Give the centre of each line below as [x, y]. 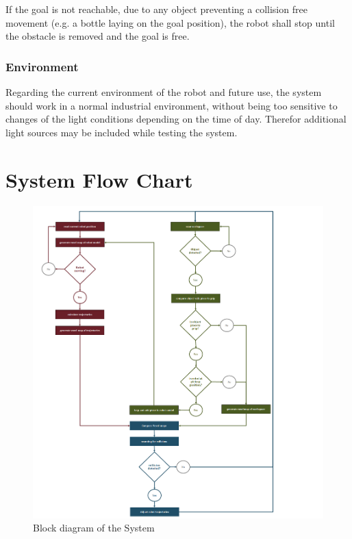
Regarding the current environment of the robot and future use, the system [164, 92]
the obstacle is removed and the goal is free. [98, 36]
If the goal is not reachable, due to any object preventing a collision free [156, 9]
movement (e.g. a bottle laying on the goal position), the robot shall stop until [170, 22]
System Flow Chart [99, 179]
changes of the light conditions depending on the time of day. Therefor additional [176, 119]
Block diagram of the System [94, 528]
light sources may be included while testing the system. [122, 132]
